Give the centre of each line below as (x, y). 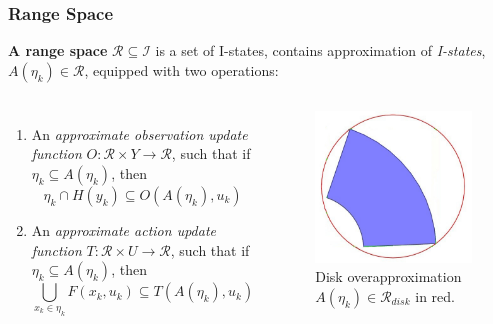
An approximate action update (123, 230)
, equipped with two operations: (181, 69)
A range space (58, 50)
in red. (435, 295)
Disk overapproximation (388, 276)
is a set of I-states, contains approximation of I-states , (320, 50)
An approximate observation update (139, 133)
